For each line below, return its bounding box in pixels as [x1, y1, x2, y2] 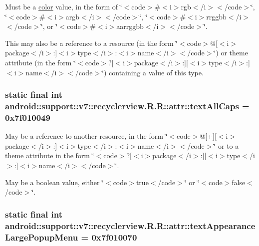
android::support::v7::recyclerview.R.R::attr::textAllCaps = [5, 100, 250, 112]
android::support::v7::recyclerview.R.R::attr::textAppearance [5, 219, 256, 232]
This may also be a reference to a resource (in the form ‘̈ [5, 37, 178, 48]
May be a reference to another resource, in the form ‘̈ [5, 131, 168, 141]
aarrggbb [116, 21, 144, 31]
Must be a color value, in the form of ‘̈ [5, 1, 122, 11]
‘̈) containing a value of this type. [102, 67, 204, 77]
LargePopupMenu [5, 231, 78, 243]
